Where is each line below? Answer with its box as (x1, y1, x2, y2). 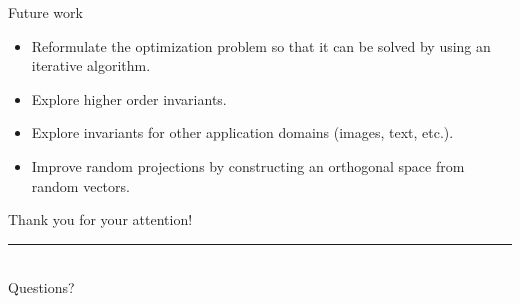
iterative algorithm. (31, 55, 151, 76)
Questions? (8, 277, 75, 298)
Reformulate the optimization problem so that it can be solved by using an (31, 35, 491, 56)
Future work (8, 2, 83, 22)
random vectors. (31, 175, 130, 196)
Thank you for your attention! (8, 209, 193, 230)
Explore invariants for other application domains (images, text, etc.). (31, 122, 454, 143)
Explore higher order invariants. (31, 88, 227, 109)
